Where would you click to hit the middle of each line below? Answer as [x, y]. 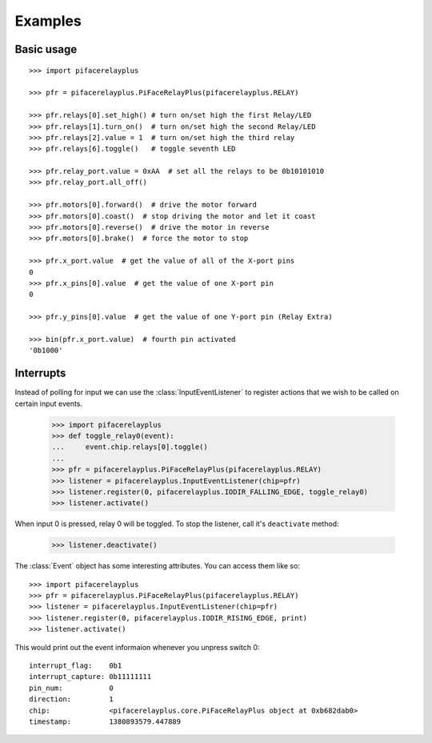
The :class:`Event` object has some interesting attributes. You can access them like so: [157, 566]
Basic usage [46, 49]
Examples [48, 21]
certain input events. [49, 404]
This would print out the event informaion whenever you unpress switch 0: [137, 647]
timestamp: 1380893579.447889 [105, 721]
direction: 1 [71, 699]
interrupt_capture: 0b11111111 [90, 677]
